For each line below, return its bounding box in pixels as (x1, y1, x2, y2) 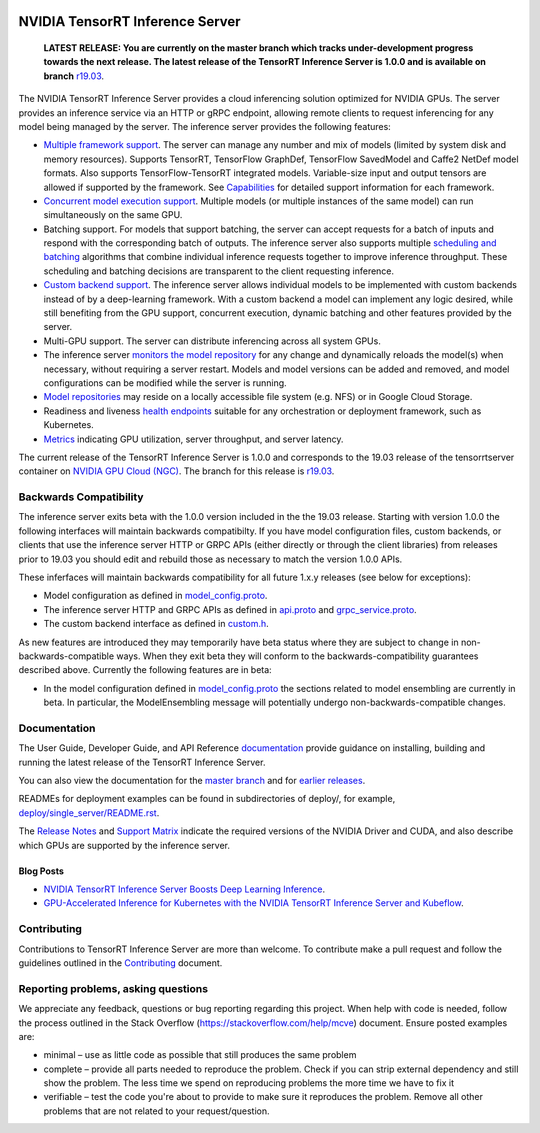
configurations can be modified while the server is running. (43, 377, 287, 389)
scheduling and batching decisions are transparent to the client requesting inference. (43, 265, 395, 277)
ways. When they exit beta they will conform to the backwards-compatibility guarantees (116, 650, 479, 662)
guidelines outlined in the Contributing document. (18, 956, 223, 969)
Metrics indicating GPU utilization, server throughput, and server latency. (43, 433, 344, 445)
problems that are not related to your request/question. (43, 1105, 270, 1117)
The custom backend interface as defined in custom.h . (43, 618, 269, 630)
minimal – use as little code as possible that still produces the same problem (43, 1049, 357, 1061)
